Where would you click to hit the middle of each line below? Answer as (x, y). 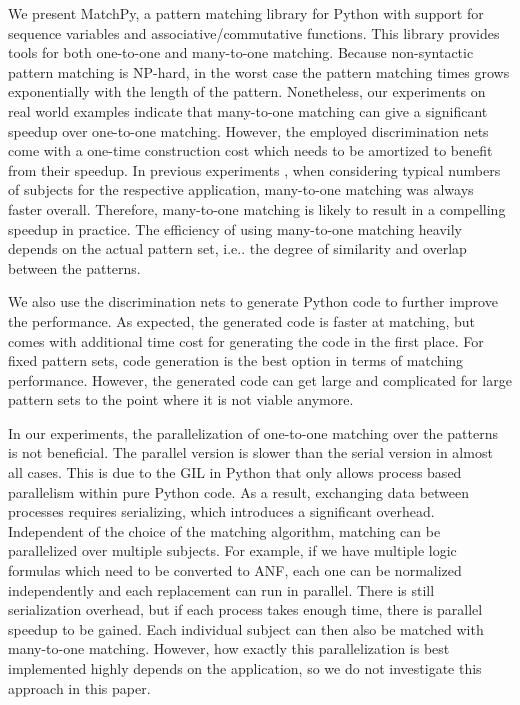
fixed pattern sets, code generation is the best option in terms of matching (236, 360)
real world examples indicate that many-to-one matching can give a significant (248, 110)
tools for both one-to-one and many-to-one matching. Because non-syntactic (241, 52)
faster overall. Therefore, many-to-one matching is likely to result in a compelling (257, 208)
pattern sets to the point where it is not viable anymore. (181, 399)
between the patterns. (74, 267)
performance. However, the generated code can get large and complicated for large (260, 379)
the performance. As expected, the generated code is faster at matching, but (242, 320)
